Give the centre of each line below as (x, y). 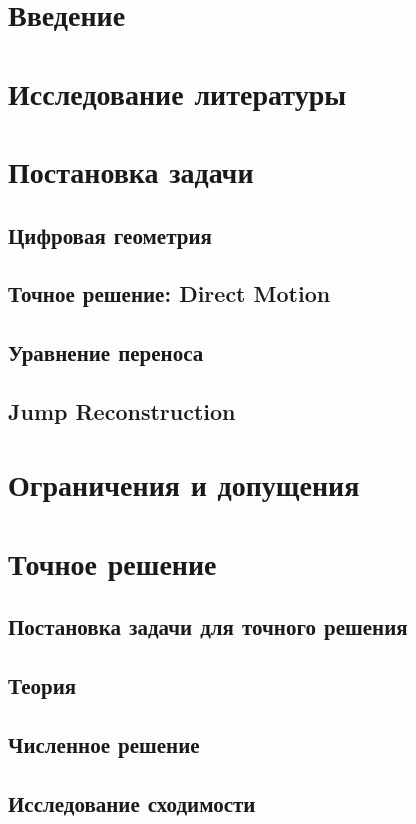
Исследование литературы (177, 92)
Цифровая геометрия (110, 234)
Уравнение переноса (106, 352)
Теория (42, 685)
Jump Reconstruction (122, 410)
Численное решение (104, 743)
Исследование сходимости (132, 802)
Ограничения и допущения (184, 484)
